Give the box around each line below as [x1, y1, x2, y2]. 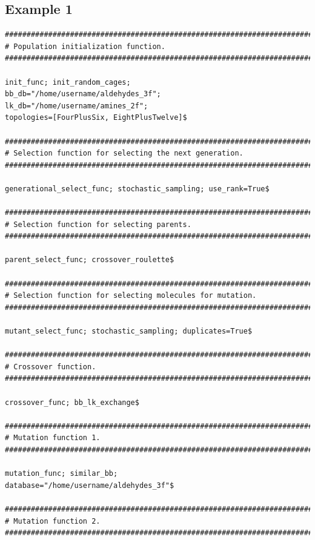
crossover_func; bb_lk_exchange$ [5, 398, 139, 407]
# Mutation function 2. [5, 516, 101, 525]
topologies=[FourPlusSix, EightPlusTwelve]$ [5, 113, 187, 122]
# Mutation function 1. [5, 433, 101, 443]
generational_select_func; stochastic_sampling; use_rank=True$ [5, 184, 270, 193]
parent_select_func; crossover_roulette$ [5, 255, 174, 265]
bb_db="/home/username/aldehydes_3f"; [5, 90, 161, 99]
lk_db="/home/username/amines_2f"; [5, 101, 148, 110]
